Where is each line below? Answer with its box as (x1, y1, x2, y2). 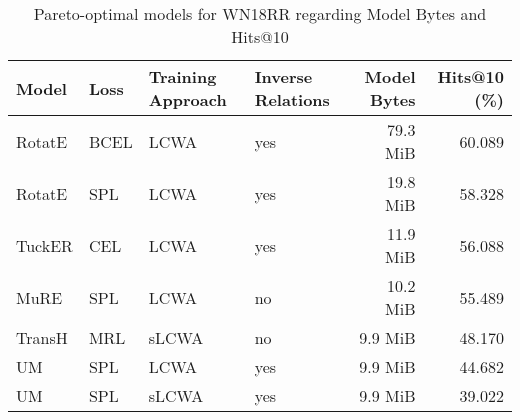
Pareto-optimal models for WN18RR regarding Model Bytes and (33, 2, 487, 25)
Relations (254, 88, 330, 111)
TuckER (16, 233, 73, 257)
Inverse (254, 65, 313, 88)
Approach (148, 88, 227, 111)
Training (148, 65, 217, 88)
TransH (16, 326, 68, 349)
